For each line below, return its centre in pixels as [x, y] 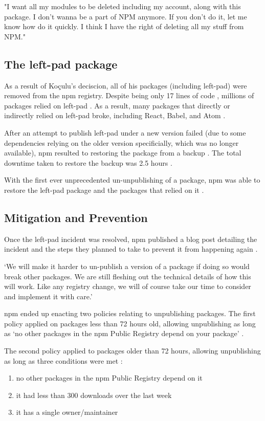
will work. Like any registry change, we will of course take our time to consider [128, 286]
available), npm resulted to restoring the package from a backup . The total [123, 153]
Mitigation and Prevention [76, 217]
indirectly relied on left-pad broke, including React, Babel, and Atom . [115, 115]
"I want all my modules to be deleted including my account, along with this [123, 6]
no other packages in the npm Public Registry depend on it [109, 378]
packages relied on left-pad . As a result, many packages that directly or [117, 105]
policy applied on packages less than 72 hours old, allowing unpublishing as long [130, 323]
